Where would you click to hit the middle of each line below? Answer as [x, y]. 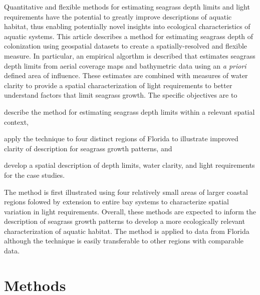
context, [16, 121]
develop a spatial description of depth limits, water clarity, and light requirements [129, 165]
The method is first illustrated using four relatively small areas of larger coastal [126, 192]
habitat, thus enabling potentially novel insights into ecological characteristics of [127, 26]
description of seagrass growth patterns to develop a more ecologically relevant [124, 221]
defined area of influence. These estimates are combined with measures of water [126, 75]
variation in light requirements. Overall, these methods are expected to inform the [130, 211]
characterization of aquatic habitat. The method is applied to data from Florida [127, 231]
